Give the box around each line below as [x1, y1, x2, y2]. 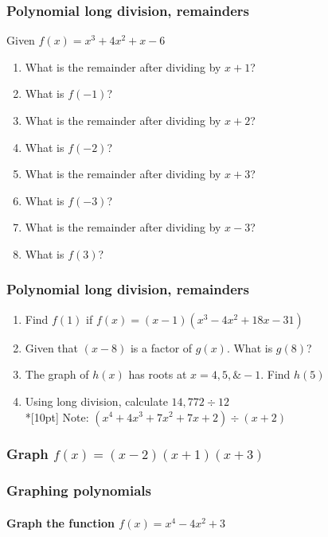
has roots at [128, 366, 187, 383]
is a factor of [130, 339, 193, 356]
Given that [25, 339, 79, 356]
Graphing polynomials [6, 481, 152, 500]
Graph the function [6, 514, 115, 531]
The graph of [25, 366, 89, 383]
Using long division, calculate [25, 392, 168, 409]
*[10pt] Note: [25, 408, 89, 425]
